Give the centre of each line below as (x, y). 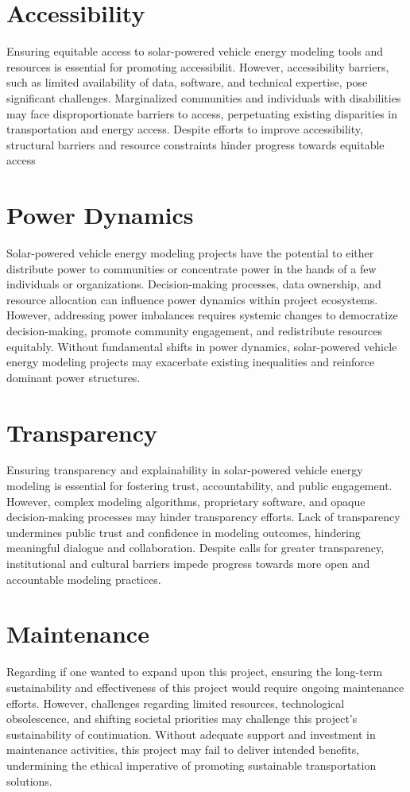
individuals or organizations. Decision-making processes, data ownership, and (194, 284)
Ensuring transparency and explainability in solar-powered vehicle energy (185, 470)
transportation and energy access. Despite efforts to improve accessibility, (185, 129)
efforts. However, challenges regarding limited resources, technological (176, 703)
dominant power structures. (73, 377)
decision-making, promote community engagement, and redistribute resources (194, 330)
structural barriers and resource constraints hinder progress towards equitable (195, 144)
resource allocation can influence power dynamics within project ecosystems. (192, 299)
